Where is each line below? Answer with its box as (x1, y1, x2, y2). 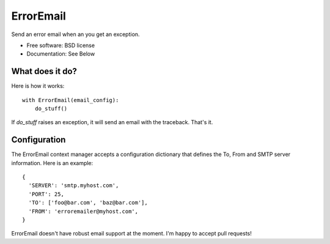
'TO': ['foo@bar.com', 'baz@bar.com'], (28, 199, 148, 206)
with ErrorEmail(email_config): (22, 97, 119, 103)
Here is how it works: (11, 83, 65, 90)
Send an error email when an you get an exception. (11, 31, 140, 38)
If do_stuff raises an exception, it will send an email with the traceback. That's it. (11, 119, 213, 126)
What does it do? (11, 66, 78, 76)
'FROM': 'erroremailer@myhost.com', (28, 208, 139, 215)
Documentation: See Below (26, 50, 95, 57)
